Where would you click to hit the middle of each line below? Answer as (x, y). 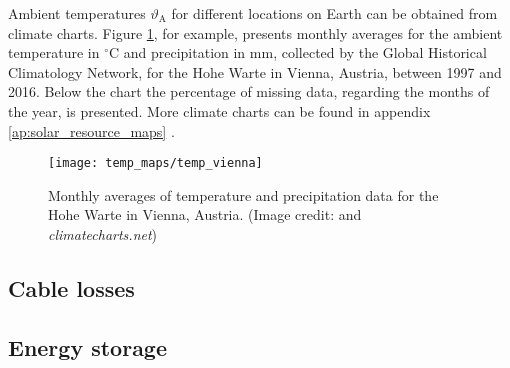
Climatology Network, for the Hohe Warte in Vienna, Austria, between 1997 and (255, 71)
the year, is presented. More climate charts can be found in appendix (219, 110)
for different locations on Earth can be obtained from (334, 13)
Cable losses (71, 287)
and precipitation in (184, 52)
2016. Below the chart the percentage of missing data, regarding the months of (249, 91)
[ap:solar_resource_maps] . (91, 130)
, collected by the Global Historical (380, 52)
